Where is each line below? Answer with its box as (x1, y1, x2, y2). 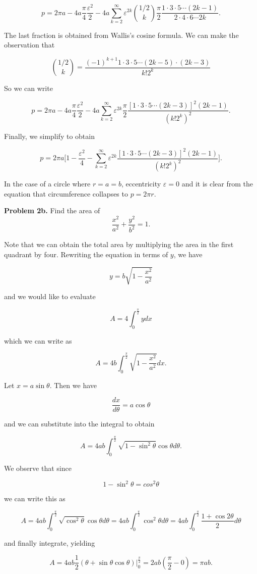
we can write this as (4, 493, 66, 504)
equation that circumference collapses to (4, 188, 128, 199)
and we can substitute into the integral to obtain (4, 418, 155, 429)
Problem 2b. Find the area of (4, 205, 100, 216)
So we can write (4, 83, 53, 93)
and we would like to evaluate (4, 291, 96, 302)
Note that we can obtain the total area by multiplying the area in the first (4, 239, 234, 250)
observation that (4, 39, 55, 50)
